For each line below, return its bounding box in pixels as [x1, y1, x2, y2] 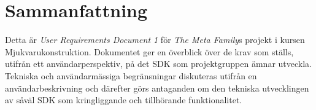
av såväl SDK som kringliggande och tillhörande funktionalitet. [5, 93, 242, 106]
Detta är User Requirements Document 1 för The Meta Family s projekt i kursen [5, 33, 305, 46]
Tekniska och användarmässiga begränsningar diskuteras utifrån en [5, 69, 257, 82]
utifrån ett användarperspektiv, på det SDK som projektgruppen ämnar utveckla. [5, 57, 312, 70]
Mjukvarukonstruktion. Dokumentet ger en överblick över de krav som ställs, [5, 45, 294, 58]
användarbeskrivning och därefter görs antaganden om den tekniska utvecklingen [5, 81, 309, 94]
